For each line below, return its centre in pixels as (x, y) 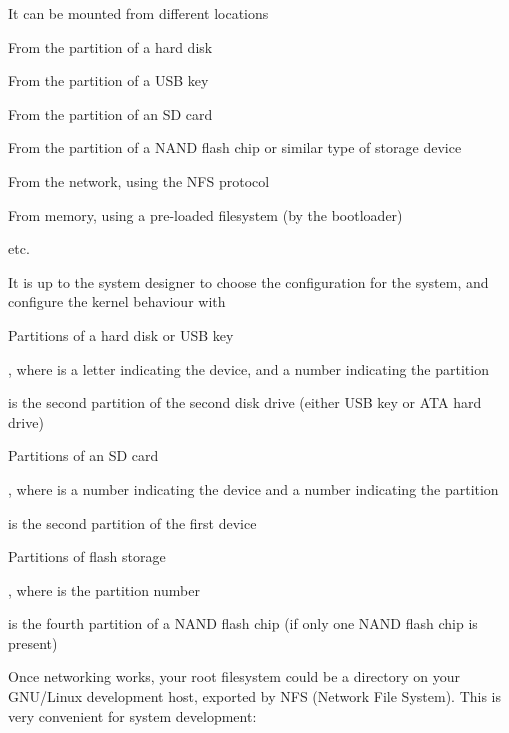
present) (33, 642)
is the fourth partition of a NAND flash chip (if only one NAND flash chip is (243, 623)
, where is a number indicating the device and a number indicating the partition (253, 488)
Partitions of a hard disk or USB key (121, 334)
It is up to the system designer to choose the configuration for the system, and (248, 281)
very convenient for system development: (132, 715)
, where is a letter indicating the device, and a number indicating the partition (248, 368)
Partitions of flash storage (87, 556)
